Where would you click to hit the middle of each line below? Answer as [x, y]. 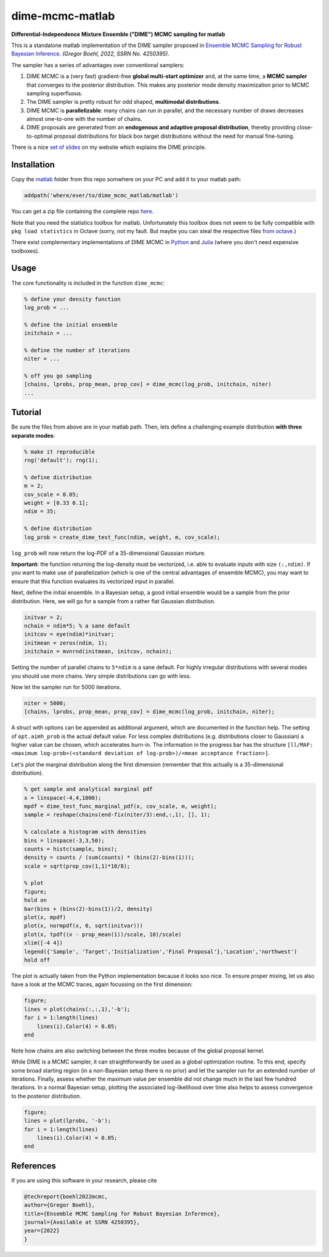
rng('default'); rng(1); [61, 460]
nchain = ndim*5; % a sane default [77, 625]
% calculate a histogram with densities [85, 832]
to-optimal [40, 136]
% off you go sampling [58, 376]
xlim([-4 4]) [44, 943]
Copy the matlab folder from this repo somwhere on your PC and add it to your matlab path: [126, 179]
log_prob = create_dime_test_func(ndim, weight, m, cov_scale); [122, 537]
